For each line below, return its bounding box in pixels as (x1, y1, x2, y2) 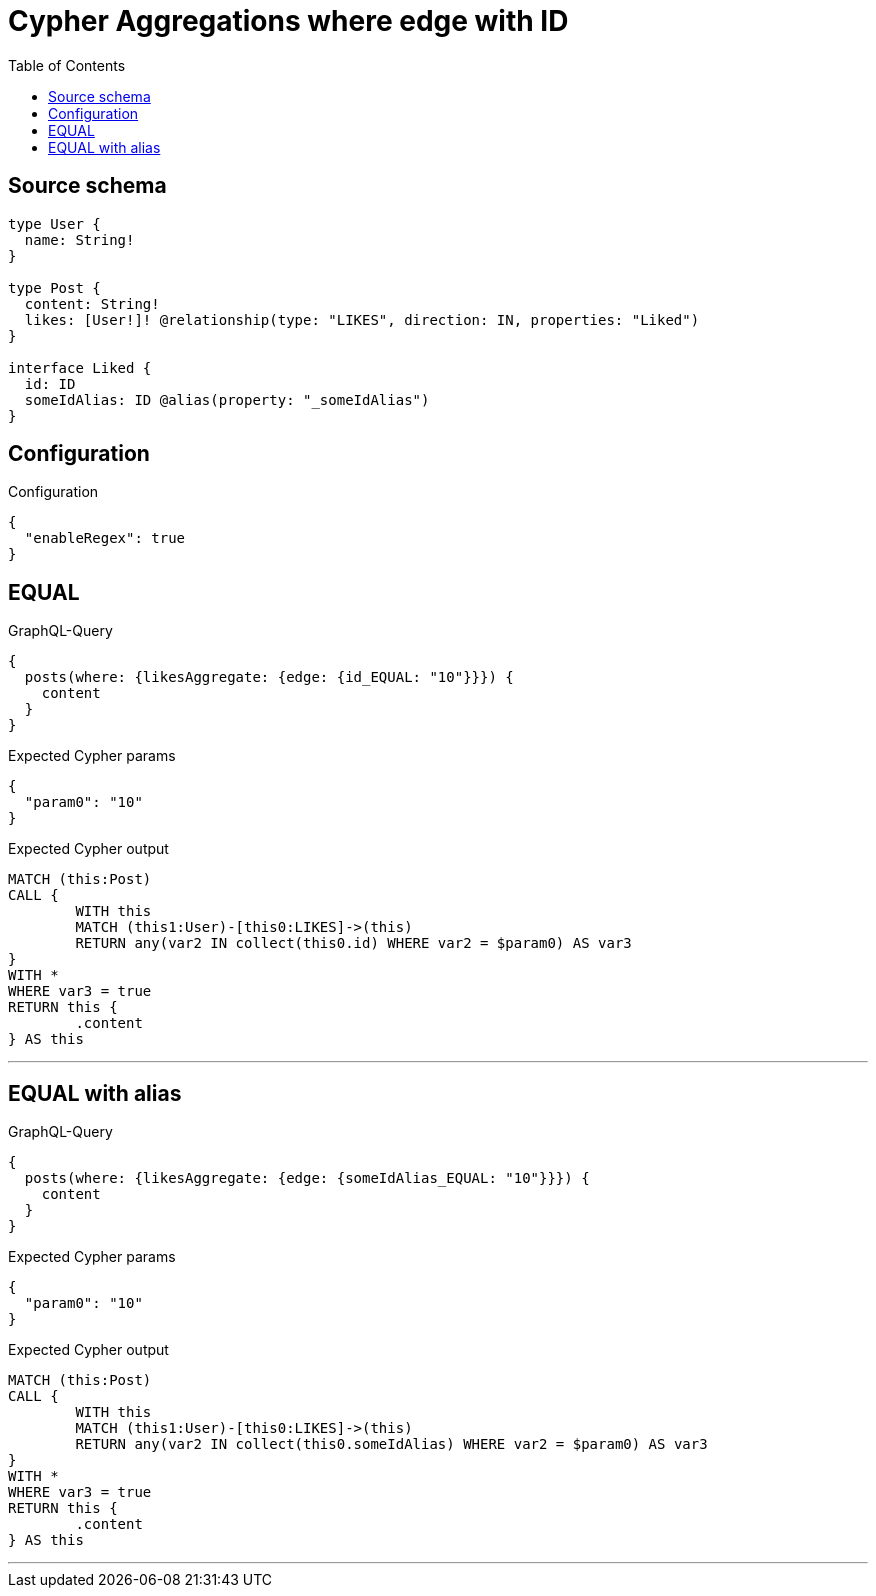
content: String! (24, 295, 160, 312)
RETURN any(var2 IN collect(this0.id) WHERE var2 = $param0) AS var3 (75, 935, 632, 952)
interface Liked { (8, 359, 152, 376)
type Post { (8, 279, 101, 296)
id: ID (24, 375, 76, 392)
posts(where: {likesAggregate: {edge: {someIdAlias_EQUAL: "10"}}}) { (24, 1170, 590, 1187)
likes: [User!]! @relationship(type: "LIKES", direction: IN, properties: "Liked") (24, 311, 700, 328)
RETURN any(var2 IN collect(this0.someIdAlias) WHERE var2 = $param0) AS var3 (75, 1436, 708, 1453)
